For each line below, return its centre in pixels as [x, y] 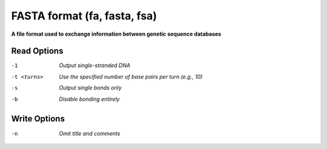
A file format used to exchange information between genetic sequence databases [116, 34]
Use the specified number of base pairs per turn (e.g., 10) [131, 76]
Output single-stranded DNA [94, 65]
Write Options [38, 119]
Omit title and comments [90, 133]
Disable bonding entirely [90, 99]
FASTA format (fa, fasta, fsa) [84, 16]
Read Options [37, 51]
